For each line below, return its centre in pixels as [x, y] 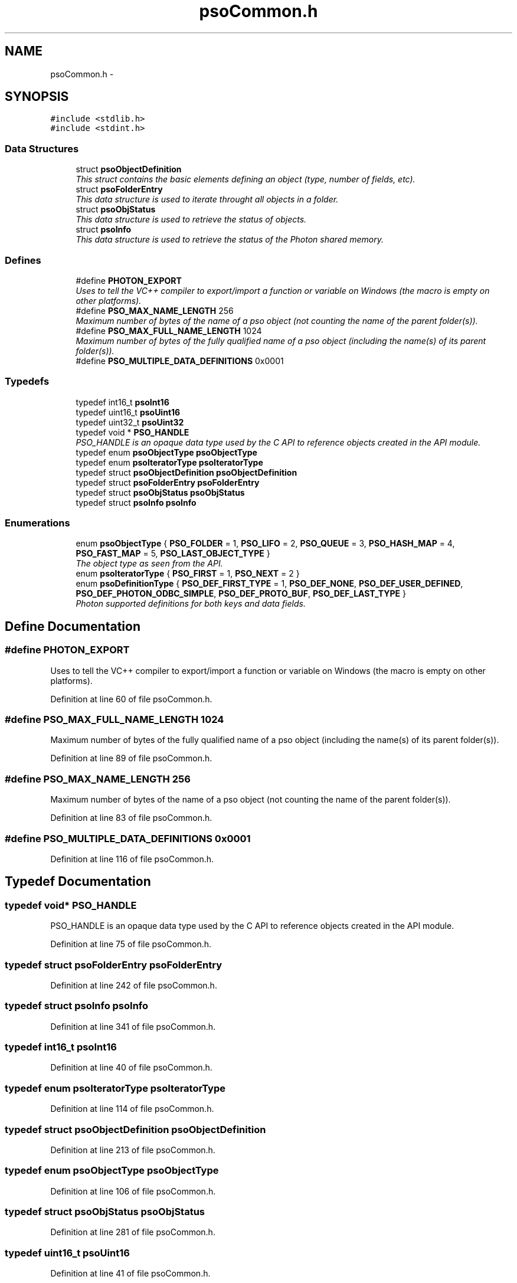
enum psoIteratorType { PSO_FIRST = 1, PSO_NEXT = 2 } [188, 574]
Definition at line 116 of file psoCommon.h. [132, 859]
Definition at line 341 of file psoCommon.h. [133, 1026]
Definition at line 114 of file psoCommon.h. [132, 1109]
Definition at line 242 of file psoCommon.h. [134, 985]
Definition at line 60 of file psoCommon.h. [131, 699]
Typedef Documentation [78, 882]
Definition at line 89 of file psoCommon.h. [131, 758]
